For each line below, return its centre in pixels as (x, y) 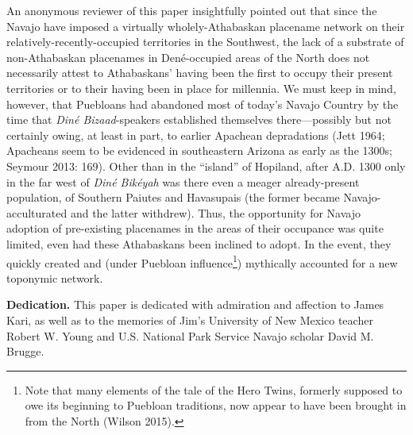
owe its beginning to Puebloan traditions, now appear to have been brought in (216, 405)
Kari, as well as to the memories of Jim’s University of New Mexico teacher (190, 320)
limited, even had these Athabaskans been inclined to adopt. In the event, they (199, 243)
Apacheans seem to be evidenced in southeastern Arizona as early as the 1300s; (199, 150)
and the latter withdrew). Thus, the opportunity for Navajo (215, 212)
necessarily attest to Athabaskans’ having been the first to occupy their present (200, 73)
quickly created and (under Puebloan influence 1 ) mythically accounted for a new (202, 261)
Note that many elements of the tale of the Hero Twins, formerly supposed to (214, 389)
